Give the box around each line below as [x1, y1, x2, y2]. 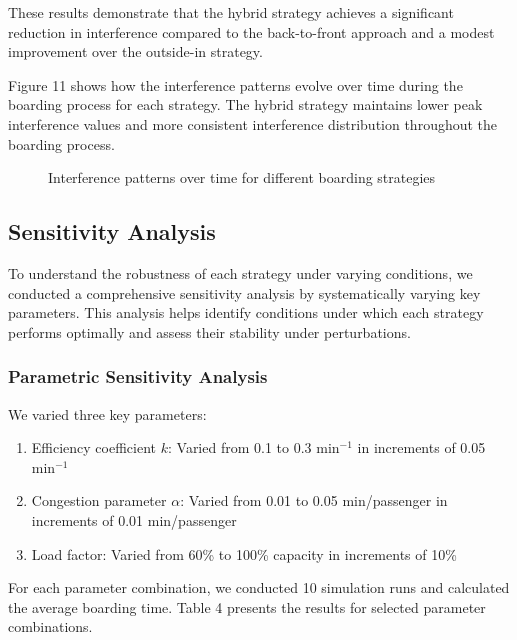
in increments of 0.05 [357, 437, 486, 458]
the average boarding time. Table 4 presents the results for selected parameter [8, 596, 486, 617]
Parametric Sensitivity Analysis [8, 364, 268, 389]
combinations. [8, 616, 93, 637]
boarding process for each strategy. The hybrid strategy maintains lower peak [8, 94, 483, 115]
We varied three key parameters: [8, 403, 207, 424]
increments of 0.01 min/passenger [31, 509, 237, 530]
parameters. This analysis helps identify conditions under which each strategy [8, 302, 484, 323]
